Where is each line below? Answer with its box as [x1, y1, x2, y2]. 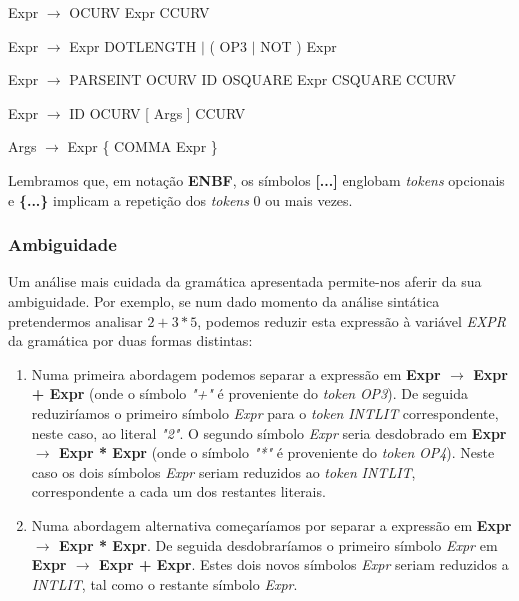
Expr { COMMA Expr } [67, 136, 218, 157]
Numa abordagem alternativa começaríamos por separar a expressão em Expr [31, 514, 512, 535]
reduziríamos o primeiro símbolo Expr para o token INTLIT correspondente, [31, 402, 499, 423]
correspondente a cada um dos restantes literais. [31, 481, 326, 502]
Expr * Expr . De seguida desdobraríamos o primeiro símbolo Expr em [58, 534, 498, 555]
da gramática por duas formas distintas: [8, 330, 253, 351]
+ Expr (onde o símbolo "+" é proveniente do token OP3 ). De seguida [31, 383, 469, 404]
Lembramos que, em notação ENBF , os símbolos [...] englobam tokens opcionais [8, 169, 505, 190]
